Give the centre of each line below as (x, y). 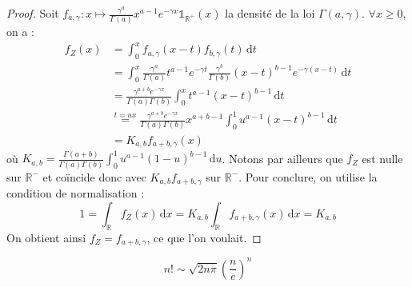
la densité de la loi (270, 13)
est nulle (382, 158)
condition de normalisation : (76, 193)
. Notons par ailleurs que (282, 158)
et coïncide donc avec (94, 176)
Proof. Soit (33, 13)
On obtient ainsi (46, 237)
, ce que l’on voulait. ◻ (204, 237)
